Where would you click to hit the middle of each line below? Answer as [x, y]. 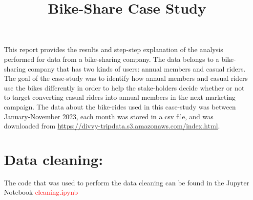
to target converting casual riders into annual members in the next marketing [120, 97]
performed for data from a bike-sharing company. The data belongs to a [112, 59]
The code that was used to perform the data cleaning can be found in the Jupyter [127, 182]
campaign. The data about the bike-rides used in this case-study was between [120, 106]
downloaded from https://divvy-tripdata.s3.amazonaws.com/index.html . [112, 126]
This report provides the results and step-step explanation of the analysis [114, 49]
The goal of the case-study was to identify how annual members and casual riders [126, 78]
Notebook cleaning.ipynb [41, 192]
